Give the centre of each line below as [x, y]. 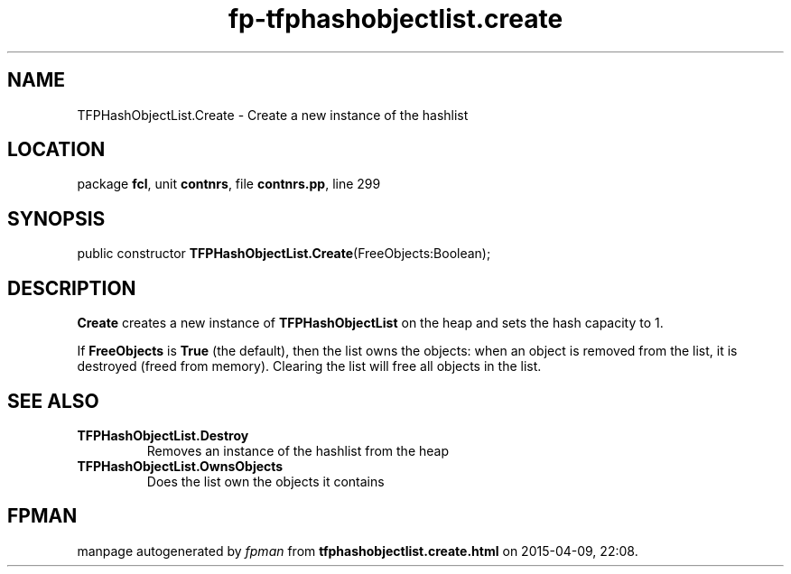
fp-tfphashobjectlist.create [395, 19]
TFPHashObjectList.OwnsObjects [180, 466]
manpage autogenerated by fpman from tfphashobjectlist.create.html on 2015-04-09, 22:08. [358, 551]
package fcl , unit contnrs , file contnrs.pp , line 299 [229, 184]
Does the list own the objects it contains [265, 481]
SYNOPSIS [56, 218]
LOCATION [56, 150]
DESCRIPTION [72, 288]
